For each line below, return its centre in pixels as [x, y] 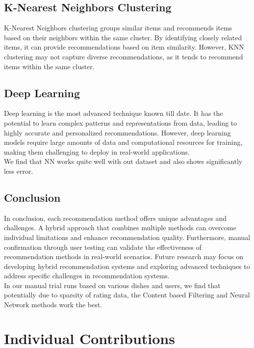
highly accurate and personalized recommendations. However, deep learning [117, 132]
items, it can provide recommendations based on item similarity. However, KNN [124, 47]
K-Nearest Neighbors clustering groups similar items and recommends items [118, 28]
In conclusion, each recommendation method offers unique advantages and [115, 218]
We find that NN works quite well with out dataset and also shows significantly [123, 161]
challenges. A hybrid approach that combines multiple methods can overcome [120, 228]
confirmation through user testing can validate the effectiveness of [103, 247]
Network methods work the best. [53, 305]
